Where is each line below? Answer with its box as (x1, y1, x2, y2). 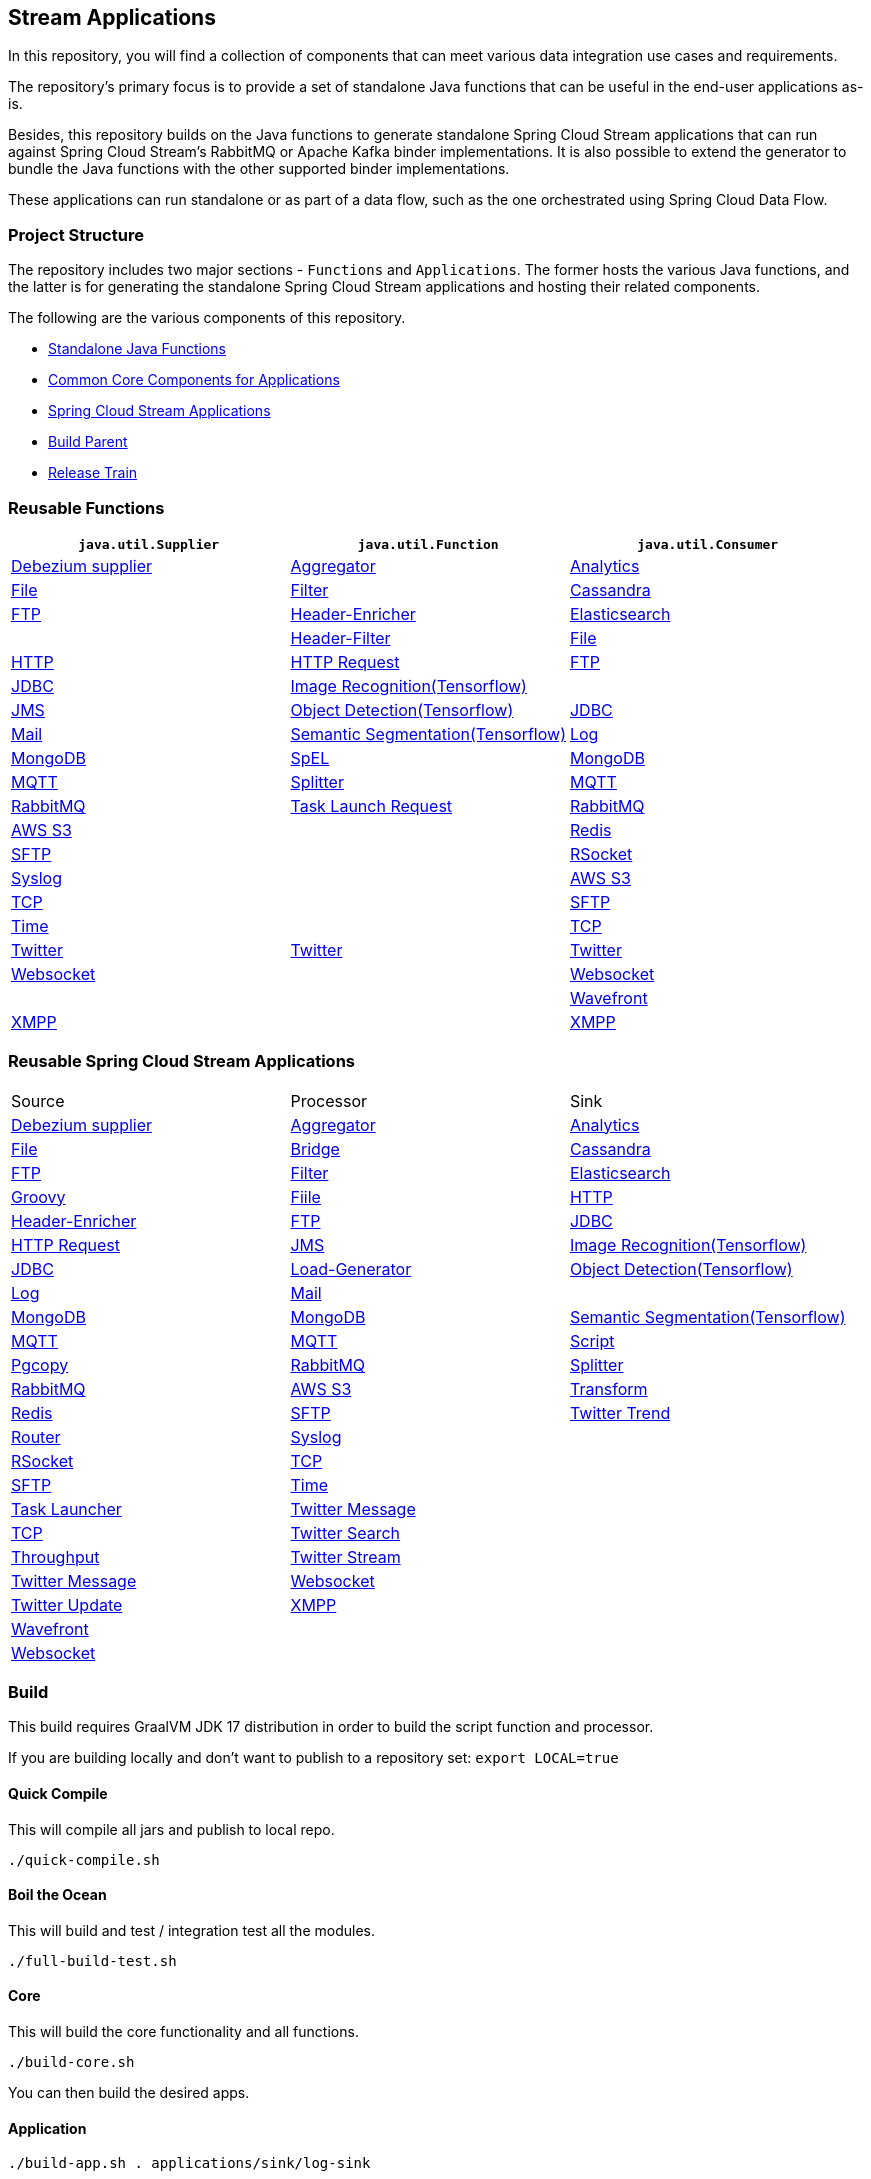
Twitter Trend (569, 1402, 671, 1423)
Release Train (48, 464, 138, 482)
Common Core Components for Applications (48, 371, 340, 389)
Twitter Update (11, 1594, 123, 1615)
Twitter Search (290, 1522, 401, 1543)
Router (11, 1426, 61, 1447)
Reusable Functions (8, 497, 165, 518)
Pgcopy (11, 1354, 69, 1375)
